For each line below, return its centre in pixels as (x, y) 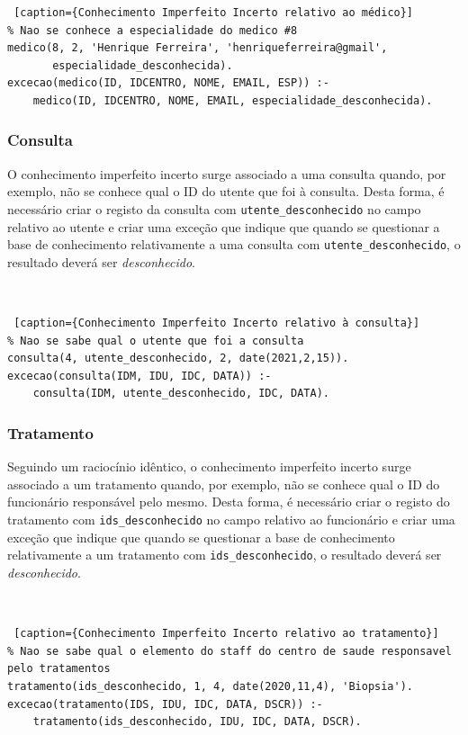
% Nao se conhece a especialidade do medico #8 (153, 30)
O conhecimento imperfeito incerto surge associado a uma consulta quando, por (227, 173)
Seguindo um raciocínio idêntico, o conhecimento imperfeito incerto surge (209, 466)
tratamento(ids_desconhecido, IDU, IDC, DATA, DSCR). (197, 722)
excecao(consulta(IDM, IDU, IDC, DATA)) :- (139, 376)
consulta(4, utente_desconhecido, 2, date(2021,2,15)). (178, 359)
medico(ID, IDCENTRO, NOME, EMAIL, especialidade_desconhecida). (233, 100)
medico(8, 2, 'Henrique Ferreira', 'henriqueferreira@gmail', (198, 48)
